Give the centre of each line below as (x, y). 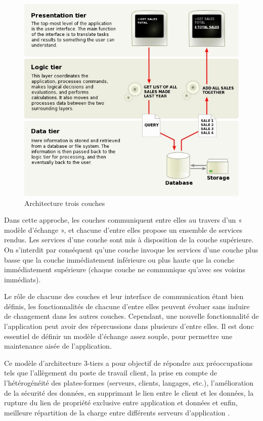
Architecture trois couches (65, 203)
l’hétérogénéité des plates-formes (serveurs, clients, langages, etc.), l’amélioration (129, 383)
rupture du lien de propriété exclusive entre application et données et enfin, (121, 403)
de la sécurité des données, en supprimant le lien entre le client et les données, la (129, 392)
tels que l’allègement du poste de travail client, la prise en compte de (111, 373)
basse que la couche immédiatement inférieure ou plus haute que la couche (119, 259)
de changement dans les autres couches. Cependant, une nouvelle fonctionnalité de (131, 316)
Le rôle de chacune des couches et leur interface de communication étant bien (124, 296)
